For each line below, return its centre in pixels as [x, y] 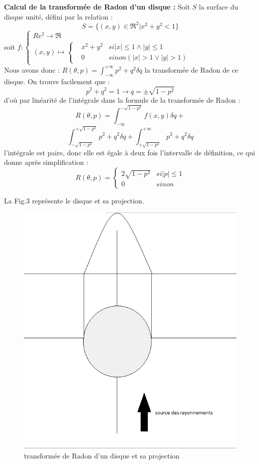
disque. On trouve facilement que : [57, 81]
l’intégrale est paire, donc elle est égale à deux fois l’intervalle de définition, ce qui [130, 152]
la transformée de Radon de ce [191, 69]
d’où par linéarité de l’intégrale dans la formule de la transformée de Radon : [122, 99]
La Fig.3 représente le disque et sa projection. [74, 200]
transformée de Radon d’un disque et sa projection [102, 456]
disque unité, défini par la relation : [58, 16]
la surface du [219, 7]
